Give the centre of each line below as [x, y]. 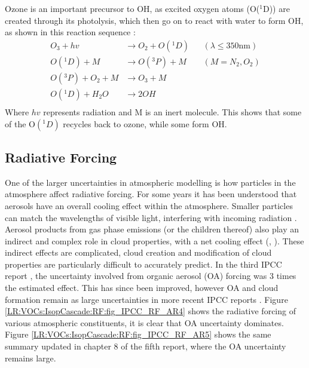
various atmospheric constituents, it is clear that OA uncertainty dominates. [144, 322]
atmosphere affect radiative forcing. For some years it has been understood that [151, 194]
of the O [20, 123]
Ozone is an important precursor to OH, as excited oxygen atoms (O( [132, 8]
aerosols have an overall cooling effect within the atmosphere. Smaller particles [149, 205]
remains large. [30, 358]
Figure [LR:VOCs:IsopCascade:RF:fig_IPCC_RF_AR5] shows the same [138, 334]
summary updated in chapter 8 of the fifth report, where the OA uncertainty [146, 346]
